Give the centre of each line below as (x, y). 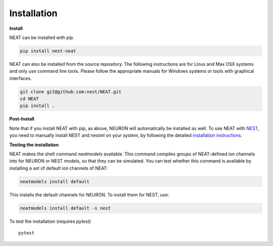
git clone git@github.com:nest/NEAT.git (71, 92)
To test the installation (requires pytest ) (50, 221)
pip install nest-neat (48, 51)
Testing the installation (34, 145)
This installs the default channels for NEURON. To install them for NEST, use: (89, 194)
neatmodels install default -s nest (65, 208)
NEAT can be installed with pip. (42, 37)
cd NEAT (29, 99)
